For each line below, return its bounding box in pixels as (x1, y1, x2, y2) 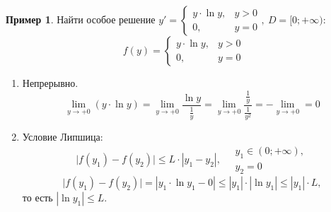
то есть (22, 189, 53, 204)
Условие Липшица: (22, 129, 103, 144)
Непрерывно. (22, 76, 79, 90)
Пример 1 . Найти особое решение (6, 12, 156, 26)
